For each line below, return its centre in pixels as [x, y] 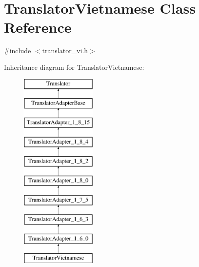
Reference [38, 27]
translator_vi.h [65, 51]
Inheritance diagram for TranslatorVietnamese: [74, 67]
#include [18, 51]
